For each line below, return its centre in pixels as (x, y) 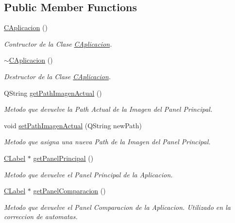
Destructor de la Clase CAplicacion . (58, 76)
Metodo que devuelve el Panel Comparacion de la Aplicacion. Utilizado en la (117, 207)
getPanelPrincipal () (63, 158)
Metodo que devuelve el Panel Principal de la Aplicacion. (88, 174)
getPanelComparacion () (69, 191)
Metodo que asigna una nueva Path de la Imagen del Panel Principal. (107, 142)
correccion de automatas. (41, 216)
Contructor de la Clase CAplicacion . (58, 43)
